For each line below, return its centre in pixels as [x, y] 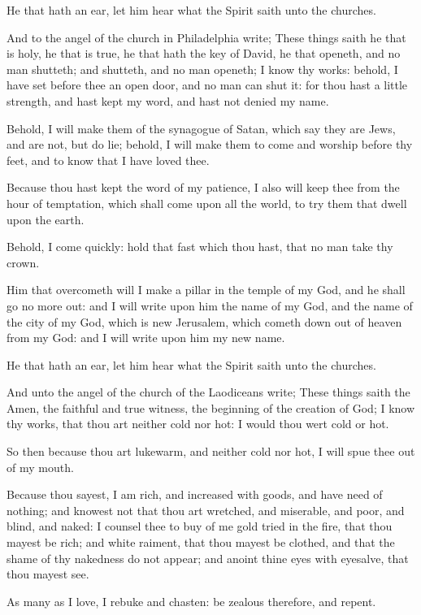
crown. [23, 262]
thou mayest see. [48, 574]
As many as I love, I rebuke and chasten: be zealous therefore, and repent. [191, 601]
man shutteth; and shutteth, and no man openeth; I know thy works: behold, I [202, 69]
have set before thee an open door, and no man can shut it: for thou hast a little [207, 85]
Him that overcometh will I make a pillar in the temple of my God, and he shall [206, 290]
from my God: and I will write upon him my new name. [146, 338]
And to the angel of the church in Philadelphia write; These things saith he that [206, 37]
